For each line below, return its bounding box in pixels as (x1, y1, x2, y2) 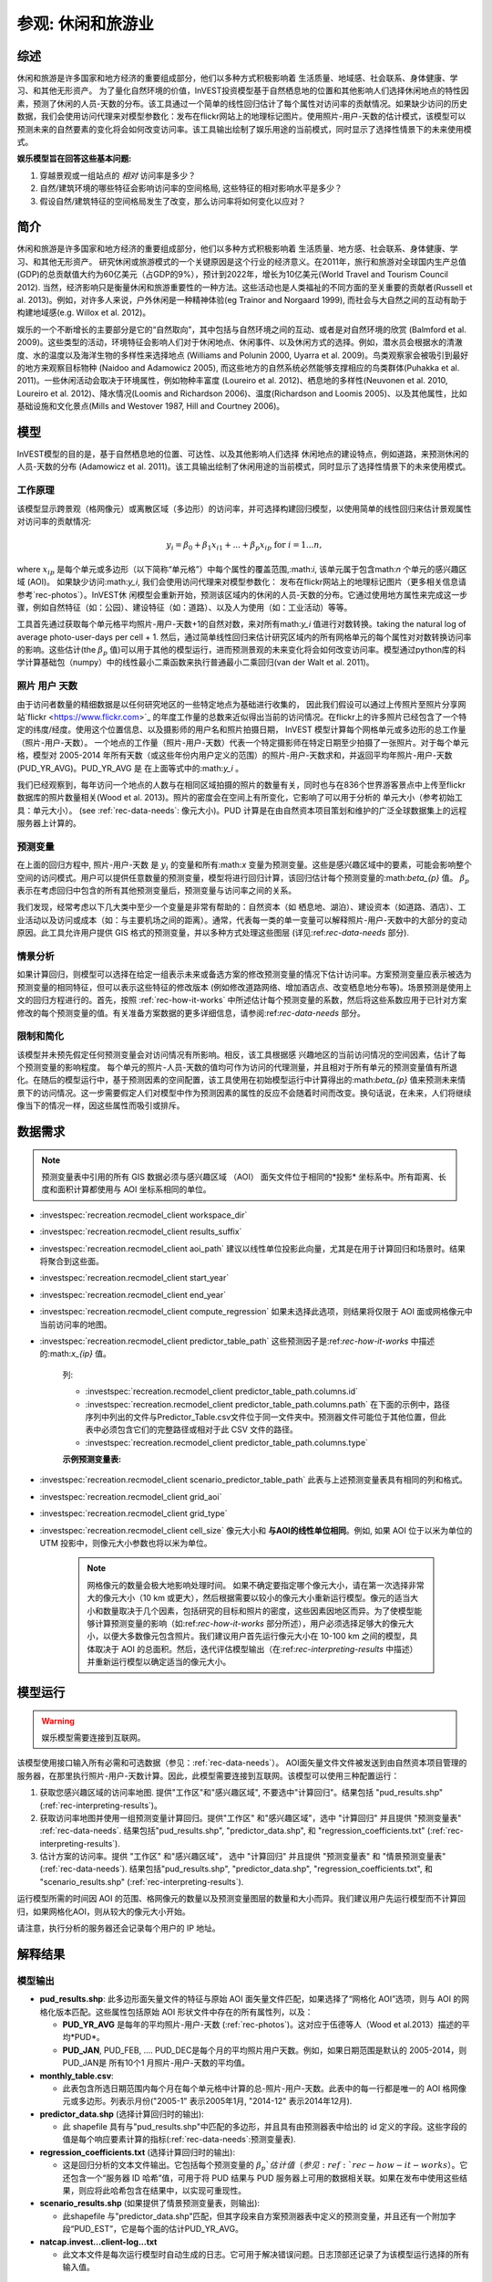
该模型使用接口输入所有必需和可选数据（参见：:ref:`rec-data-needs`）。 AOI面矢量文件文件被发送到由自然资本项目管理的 (16, 1757, 467, 1768)
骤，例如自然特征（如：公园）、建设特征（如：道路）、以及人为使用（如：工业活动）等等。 (16, 602, 353, 612)
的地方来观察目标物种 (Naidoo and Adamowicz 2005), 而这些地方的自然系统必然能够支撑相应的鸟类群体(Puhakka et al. (16, 362, 460, 373)
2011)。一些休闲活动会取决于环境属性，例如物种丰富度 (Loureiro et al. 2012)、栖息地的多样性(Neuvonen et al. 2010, (16, 375, 448, 386)
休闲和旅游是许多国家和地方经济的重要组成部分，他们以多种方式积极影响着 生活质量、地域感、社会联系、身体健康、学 (16, 73, 458, 84)
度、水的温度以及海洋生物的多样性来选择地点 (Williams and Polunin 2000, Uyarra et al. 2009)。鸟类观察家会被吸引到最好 (16, 350, 469, 361)
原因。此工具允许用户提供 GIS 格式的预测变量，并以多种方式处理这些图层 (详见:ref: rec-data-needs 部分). (16, 927, 410, 938)
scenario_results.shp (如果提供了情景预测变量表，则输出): (39, 2198, 260, 2209)
